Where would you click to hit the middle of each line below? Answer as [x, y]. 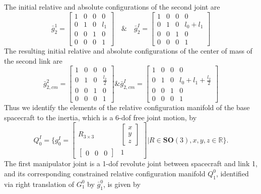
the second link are [33, 60]
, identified [232, 173]
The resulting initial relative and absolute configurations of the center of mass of [128, 51]
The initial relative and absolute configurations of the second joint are [112, 7]
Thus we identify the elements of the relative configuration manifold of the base [127, 107]
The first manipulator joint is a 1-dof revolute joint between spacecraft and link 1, [131, 163]
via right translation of [39, 184]
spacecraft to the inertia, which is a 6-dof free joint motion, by [101, 117]
